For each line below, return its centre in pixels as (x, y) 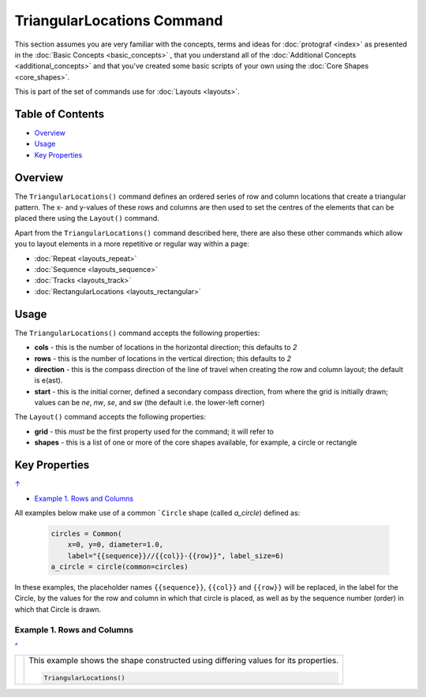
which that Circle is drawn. (58, 609)
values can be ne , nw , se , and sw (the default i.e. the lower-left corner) (149, 403)
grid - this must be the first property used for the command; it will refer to (154, 431)
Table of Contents (60, 114)
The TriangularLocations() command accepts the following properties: (137, 333)
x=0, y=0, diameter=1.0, (116, 545)
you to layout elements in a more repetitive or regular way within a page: (132, 244)
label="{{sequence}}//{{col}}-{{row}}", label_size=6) (176, 555)
